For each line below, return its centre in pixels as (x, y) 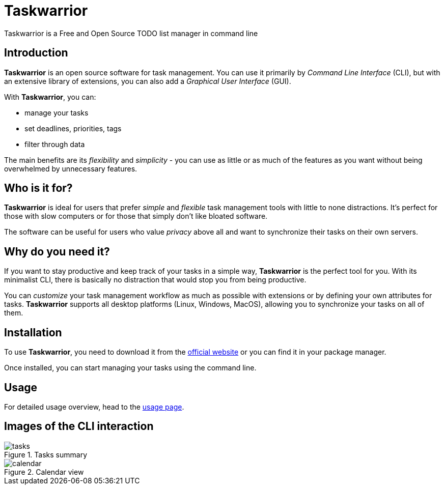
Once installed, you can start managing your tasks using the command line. (130, 368)
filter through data (55, 144)
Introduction (36, 53)
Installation (33, 332)
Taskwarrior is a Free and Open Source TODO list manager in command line (131, 33)
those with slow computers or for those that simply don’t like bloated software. (136, 216)
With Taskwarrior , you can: (50, 97)
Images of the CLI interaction (79, 426)
